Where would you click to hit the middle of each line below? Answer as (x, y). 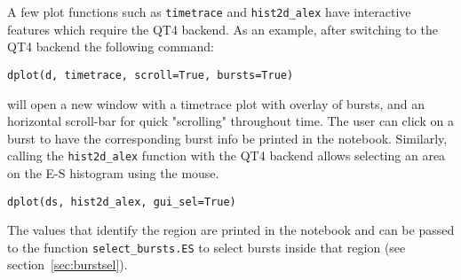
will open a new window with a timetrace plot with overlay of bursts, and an (216, 103)
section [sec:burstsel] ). (68, 264)
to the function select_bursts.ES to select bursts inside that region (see (207, 247)
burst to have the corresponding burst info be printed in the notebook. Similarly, (227, 138)
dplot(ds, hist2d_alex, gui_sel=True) (122, 202)
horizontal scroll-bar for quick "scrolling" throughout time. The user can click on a (230, 121)
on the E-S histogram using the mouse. (113, 172)
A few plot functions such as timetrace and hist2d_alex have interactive (209, 12)
